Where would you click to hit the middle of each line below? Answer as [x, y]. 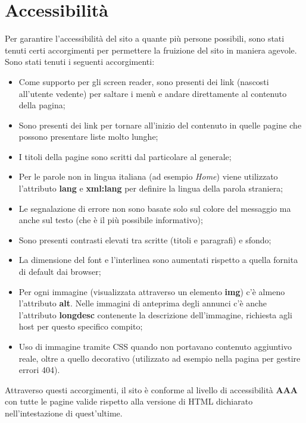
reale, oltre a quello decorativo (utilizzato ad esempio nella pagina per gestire [160, 358]
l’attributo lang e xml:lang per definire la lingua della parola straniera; [151, 188]
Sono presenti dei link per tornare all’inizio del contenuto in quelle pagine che [160, 125]
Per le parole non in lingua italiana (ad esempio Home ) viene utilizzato [148, 176]
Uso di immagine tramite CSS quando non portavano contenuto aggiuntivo [155, 346]
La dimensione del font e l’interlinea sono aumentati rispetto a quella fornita [158, 260]
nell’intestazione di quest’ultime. [64, 413]
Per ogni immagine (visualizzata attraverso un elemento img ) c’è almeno [152, 291]
